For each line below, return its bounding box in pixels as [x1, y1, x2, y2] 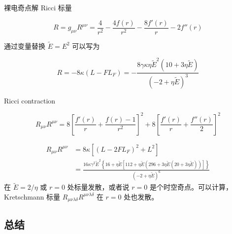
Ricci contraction [4, 95, 56, 105]
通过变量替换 [4, 40, 45, 51]
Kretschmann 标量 [4, 191, 61, 201]
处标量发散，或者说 [67, 182, 130, 192]
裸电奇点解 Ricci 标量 [4, 2, 72, 12]
